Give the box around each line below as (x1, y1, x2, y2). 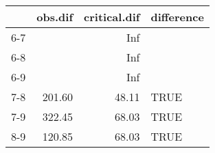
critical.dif (84, 9, 140, 25)
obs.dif (36, 9, 73, 25)
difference (150, 9, 204, 25)
